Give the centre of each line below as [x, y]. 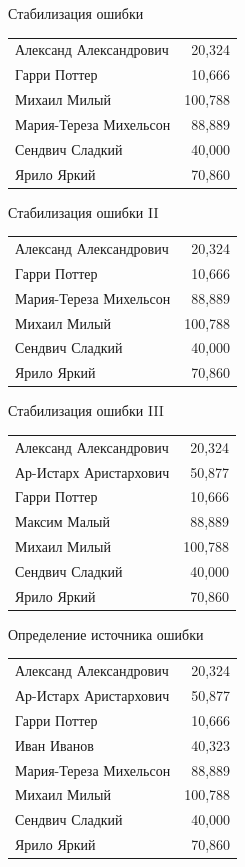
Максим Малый [63, 521]
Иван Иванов [54, 744]
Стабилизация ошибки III [86, 410]
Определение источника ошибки [106, 633]
